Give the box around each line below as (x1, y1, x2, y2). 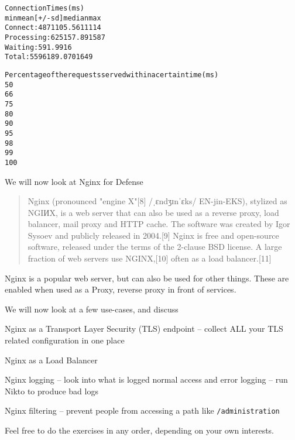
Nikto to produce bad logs (5, 384, 98, 397)
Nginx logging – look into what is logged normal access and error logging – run (5, 373, 288, 386)
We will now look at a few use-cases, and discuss (5, 302, 179, 315)
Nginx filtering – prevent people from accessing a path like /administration (5, 404, 280, 417)
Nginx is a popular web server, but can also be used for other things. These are (5, 271, 289, 284)
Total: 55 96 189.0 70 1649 (5, 53, 93, 61)
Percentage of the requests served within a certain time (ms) (5, 70, 219, 79)
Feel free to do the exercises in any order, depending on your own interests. (5, 424, 274, 436)
